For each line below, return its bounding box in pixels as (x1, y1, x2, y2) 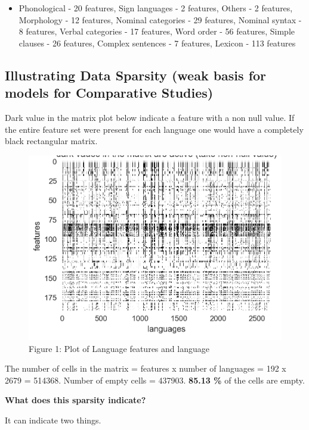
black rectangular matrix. (5, 135, 98, 147)
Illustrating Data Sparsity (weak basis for (5, 66, 267, 84)
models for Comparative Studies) (5, 83, 214, 102)
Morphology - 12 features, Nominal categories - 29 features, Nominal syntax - (18, 13, 302, 26)
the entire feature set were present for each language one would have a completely (5, 123, 304, 135)
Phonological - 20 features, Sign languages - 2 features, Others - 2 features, (18, 2, 293, 14)
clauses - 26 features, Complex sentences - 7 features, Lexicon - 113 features (18, 36, 296, 49)
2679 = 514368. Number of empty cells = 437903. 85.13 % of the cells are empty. (5, 373, 305, 386)
